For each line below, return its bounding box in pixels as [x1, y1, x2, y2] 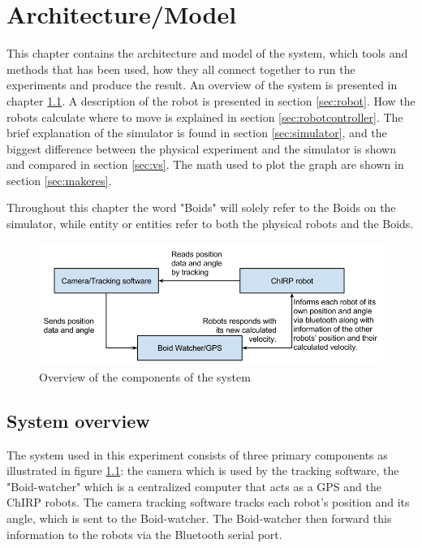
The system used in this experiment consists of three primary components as [6, 446, 388, 463]
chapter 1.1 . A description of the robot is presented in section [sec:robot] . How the [6, 92, 416, 109]
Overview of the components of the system [39, 368, 251, 385]
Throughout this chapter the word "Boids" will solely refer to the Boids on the [6, 199, 396, 216]
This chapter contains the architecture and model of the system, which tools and [6, 45, 408, 62]
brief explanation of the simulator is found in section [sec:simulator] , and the [6, 124, 387, 141]
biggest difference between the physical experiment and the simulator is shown [6, 140, 396, 157]
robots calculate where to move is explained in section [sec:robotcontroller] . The [6, 108, 403, 125]
